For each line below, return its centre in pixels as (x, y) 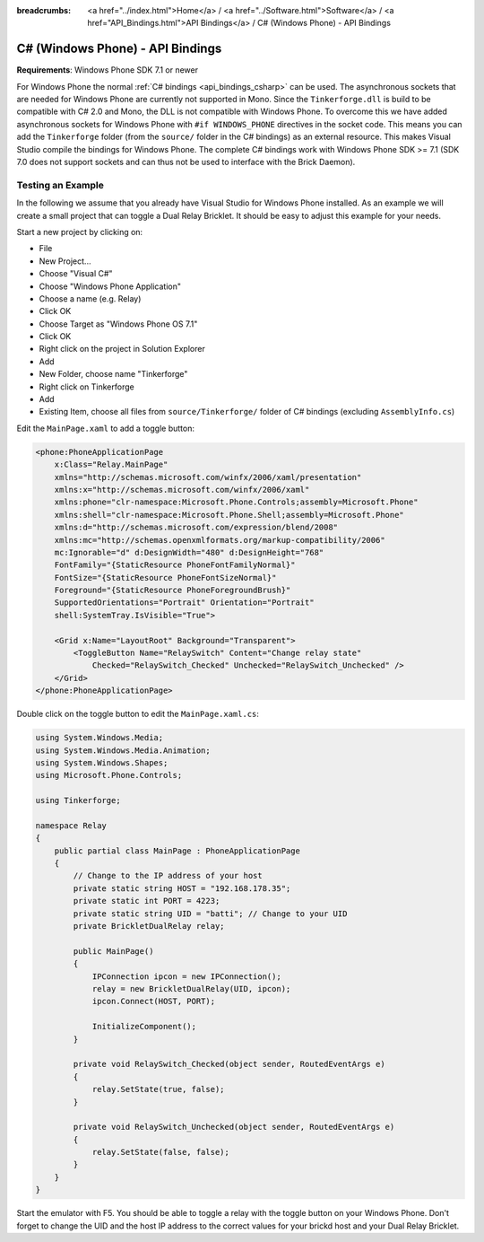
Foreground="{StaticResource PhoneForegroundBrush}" (173, 590)
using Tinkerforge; (78, 800)
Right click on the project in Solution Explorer (122, 349)
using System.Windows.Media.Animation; (123, 750)
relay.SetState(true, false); (158, 1089)
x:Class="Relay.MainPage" (111, 465)
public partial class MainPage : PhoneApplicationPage (177, 851)
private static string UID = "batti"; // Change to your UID (210, 914)
